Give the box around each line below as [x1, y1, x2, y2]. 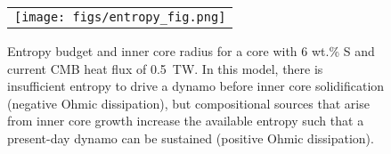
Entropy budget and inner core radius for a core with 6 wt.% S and [7, 42, 375, 60]
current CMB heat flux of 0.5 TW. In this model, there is [7, 59, 323, 77]
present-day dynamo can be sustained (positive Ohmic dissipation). [7, 128, 374, 147]
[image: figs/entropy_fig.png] [14, 10, 226, 24]
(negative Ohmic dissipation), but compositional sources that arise [7, 93, 370, 112]
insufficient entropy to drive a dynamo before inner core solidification [7, 77, 385, 95]
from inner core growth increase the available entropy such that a [7, 111, 364, 130]
